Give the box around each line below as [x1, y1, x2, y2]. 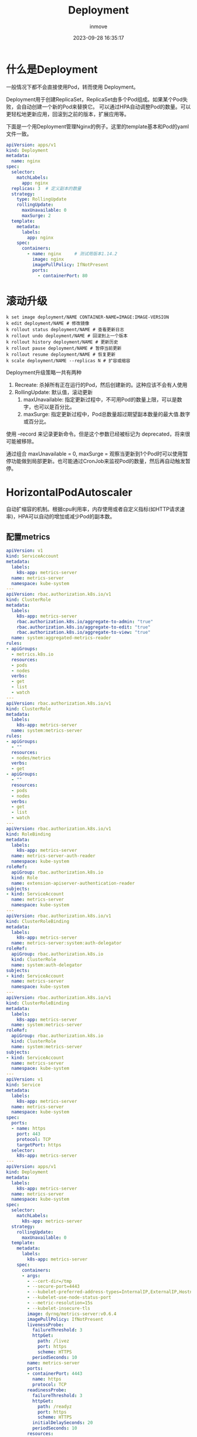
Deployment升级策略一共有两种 [6, 369, 82, 376]
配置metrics [6, 532, 50, 542]
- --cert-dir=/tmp [27, 1278, 72, 1284]
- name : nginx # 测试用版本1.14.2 [27, 251, 117, 257]
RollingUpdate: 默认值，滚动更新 [14, 388, 93, 396]
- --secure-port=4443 [27, 1283, 80, 1290]
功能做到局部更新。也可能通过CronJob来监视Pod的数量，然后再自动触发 [11, 457, 186, 464]
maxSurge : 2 [21, 213, 51, 219]
